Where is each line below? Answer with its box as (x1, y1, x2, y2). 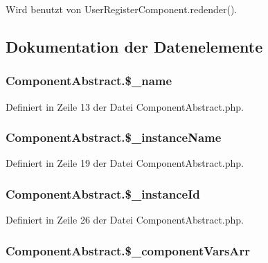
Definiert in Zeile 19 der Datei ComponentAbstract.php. (6, 156, 244, 170)
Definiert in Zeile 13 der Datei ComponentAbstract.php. (6, 99, 244, 114)
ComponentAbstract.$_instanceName (6, 129, 222, 146)
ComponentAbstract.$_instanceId (6, 185, 200, 202)
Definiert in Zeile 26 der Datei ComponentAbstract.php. (6, 212, 244, 227)
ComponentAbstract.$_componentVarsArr (6, 242, 251, 259)
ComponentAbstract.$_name (6, 72, 172, 89)
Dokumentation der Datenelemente (6, 35, 263, 57)
